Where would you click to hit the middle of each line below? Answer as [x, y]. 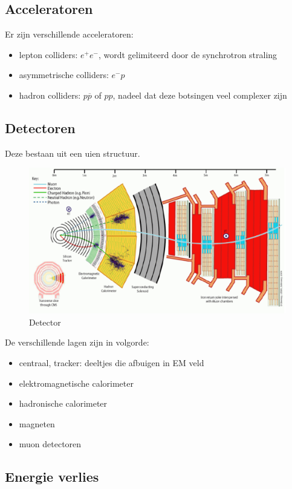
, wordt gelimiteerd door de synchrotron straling [188, 54]
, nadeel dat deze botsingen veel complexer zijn [200, 95]
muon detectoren [50, 444]
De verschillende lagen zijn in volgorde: [77, 342]
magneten [37, 423]
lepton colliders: [48, 54]
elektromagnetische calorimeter [76, 383]
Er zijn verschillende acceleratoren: [69, 34]
